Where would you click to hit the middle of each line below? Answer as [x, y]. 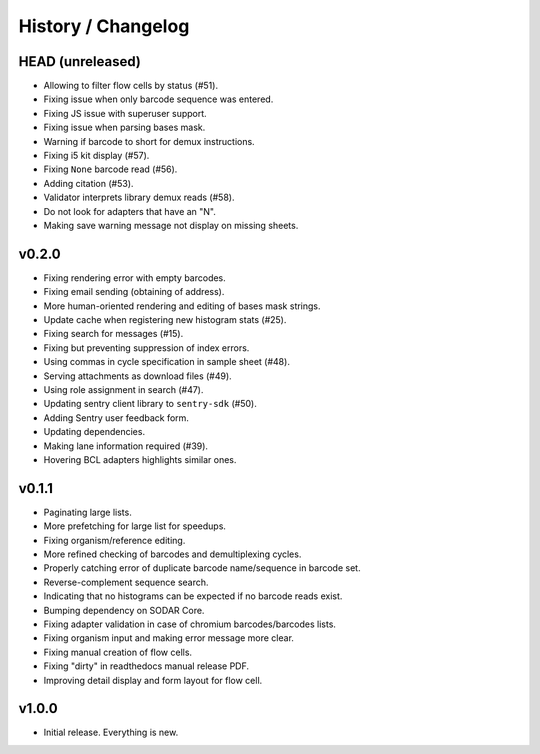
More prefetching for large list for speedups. [135, 526]
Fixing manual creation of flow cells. [118, 652]
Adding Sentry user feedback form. [116, 417]
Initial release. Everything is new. [111, 732]
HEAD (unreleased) [80, 61]
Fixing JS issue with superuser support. [125, 113]
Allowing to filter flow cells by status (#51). [131, 86]
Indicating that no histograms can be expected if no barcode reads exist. [193, 596]
